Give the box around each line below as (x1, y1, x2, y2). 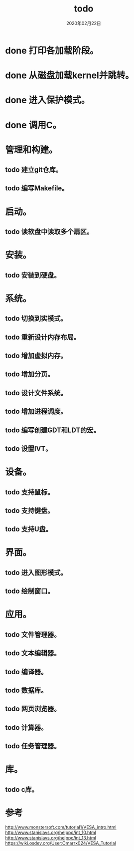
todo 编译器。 (5, 667, 48, 676)
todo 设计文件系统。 (5, 389, 67, 397)
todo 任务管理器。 (5, 742, 61, 750)
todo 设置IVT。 (5, 444, 52, 453)
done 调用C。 (5, 119, 62, 131)
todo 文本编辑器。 (5, 649, 61, 658)
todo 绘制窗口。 (5, 587, 54, 596)
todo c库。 (5, 785, 38, 794)
